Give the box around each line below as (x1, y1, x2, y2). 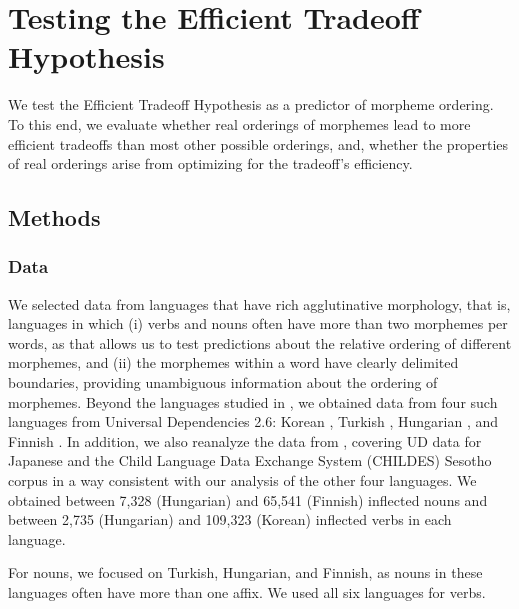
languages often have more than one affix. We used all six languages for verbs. (8, 582, 486, 602)
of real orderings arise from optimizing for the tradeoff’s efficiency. (8, 153, 413, 174)
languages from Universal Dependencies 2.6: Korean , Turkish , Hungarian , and (8, 411, 498, 432)
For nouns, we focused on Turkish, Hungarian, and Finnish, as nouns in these (8, 562, 483, 583)
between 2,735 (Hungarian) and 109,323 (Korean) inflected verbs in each (8, 509, 452, 530)
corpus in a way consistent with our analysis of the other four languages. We (8, 470, 477, 491)
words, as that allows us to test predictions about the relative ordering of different (8, 332, 512, 353)
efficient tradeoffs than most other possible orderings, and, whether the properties (8, 133, 509, 154)
